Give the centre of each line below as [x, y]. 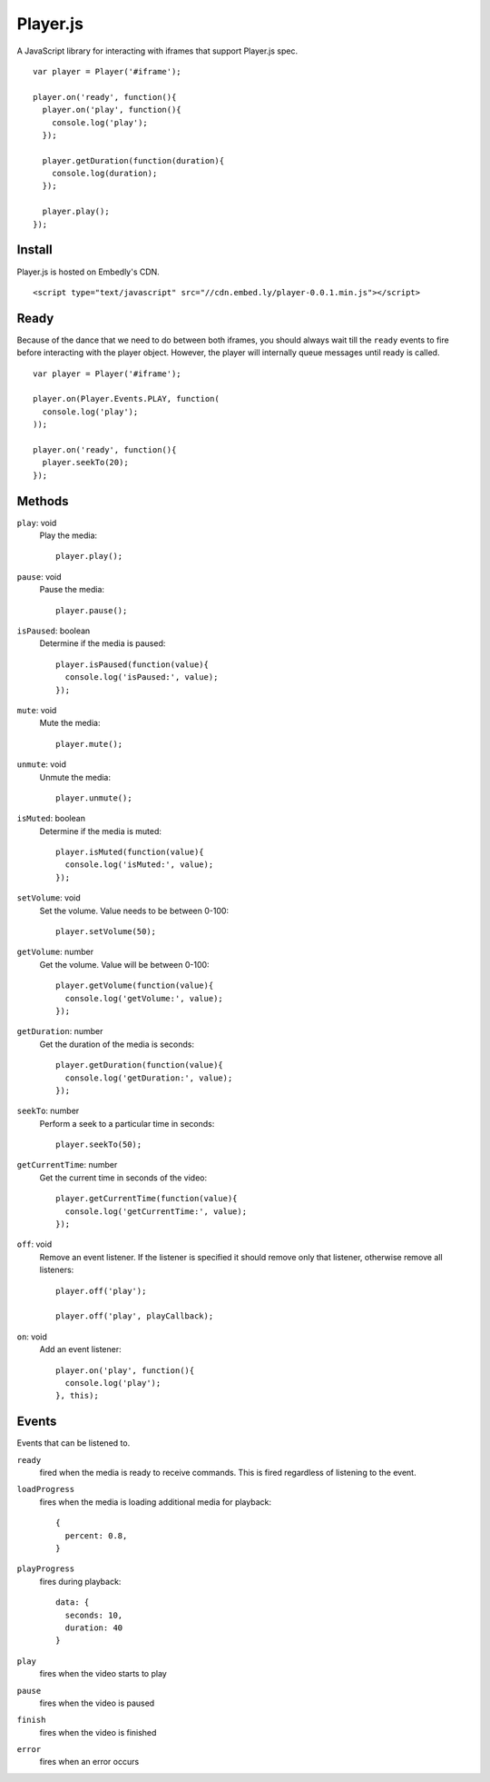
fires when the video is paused [97, 1703]
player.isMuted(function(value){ [130, 852]
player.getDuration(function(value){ [140, 1065]
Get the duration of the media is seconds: [117, 1044]
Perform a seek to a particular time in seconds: [127, 1123]
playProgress [46, 1569]
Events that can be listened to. [73, 1443]
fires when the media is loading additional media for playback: [156, 1502]
